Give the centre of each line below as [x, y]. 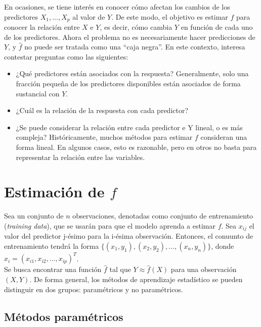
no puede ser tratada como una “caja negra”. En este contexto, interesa [135, 47]
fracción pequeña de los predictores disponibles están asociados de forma [128, 84]
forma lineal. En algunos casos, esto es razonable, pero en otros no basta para [136, 147]
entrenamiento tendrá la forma [52, 246]
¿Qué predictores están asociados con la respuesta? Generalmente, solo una [132, 73]
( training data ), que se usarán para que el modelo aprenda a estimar [110, 225]
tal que [120, 269]
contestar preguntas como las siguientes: [66, 56]
